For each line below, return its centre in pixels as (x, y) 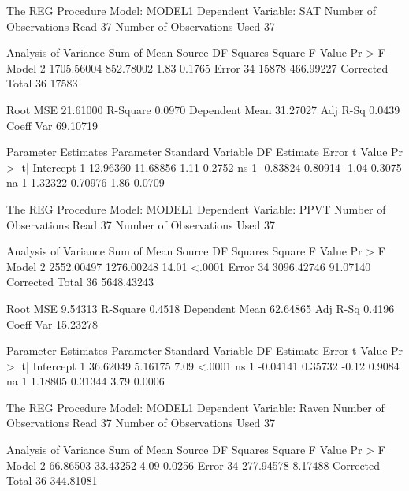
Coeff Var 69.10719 (52, 125)
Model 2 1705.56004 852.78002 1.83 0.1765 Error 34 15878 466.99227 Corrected (197, 67)
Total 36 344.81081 (52, 480)
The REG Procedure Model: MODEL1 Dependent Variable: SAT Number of (191, 10)
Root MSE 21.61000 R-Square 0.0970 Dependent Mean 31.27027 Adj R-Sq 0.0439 (203, 109)
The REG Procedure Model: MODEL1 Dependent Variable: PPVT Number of (196, 208)
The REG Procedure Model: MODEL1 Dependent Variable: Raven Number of (195, 407)
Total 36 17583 (42, 83)
